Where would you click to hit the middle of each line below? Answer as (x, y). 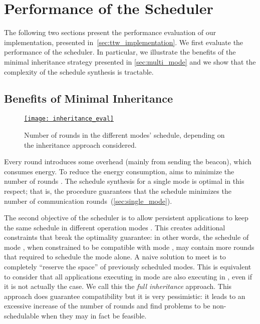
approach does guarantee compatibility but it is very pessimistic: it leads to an (125, 296)
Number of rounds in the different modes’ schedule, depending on (124, 134)
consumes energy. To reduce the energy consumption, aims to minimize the (119, 171)
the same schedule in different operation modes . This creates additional (115, 227)
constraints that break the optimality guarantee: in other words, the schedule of (126, 237)
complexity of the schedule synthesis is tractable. (79, 71)
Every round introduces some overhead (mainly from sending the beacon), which (128, 161)
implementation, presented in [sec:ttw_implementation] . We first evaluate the (124, 42)
